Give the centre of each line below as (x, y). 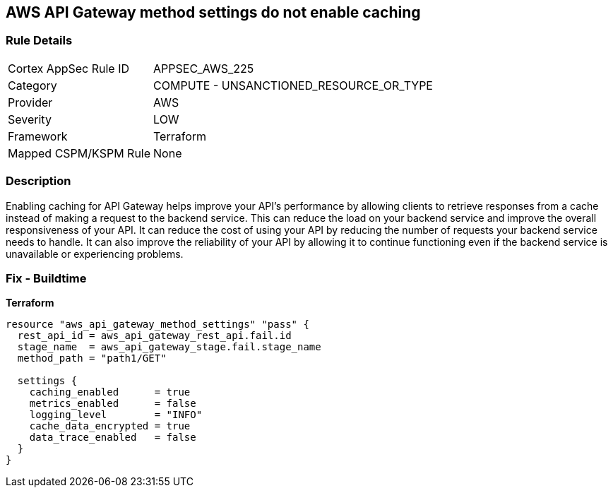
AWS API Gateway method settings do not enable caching (213, 12)
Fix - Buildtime (46, 278)
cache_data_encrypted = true (110, 426)
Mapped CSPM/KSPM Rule (79, 153)
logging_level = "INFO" (116, 415)
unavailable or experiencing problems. (95, 254)
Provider (30, 102)
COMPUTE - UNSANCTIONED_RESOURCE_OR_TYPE (293, 85)
